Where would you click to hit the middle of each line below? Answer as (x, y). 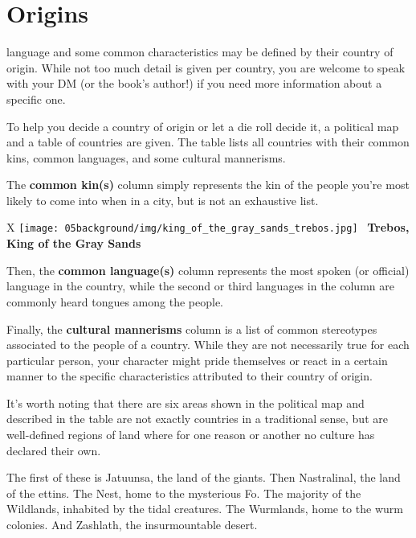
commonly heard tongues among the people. (115, 301)
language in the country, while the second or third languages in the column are (200, 286)
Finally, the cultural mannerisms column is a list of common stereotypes (192, 329)
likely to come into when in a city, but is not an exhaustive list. (163, 200)
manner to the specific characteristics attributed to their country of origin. (190, 376)
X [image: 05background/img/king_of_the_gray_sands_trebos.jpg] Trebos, (208, 227)
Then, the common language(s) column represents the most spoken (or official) (208, 270)
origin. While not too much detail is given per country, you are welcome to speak (206, 67)
